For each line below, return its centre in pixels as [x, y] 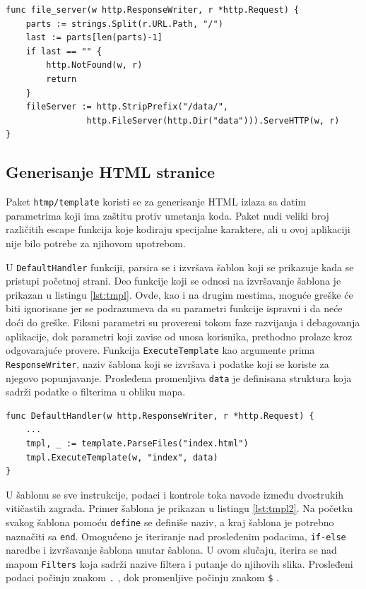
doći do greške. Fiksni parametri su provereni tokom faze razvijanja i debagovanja [183, 322]
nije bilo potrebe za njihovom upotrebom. [96, 243]
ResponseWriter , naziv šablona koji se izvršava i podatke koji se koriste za [167, 363]
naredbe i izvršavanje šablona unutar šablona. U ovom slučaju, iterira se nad [171, 550]
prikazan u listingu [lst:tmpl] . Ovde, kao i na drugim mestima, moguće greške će [179, 294]
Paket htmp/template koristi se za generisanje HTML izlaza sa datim [156, 202]
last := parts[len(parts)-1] [94, 38]
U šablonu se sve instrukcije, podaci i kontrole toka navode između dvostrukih [175, 494]
